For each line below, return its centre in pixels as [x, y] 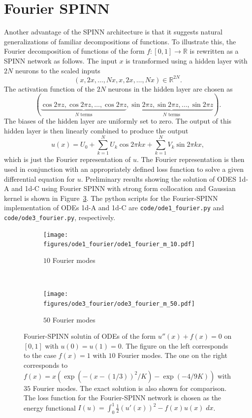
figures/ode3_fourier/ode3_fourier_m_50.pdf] [119, 304]
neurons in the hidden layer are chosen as [170, 88]
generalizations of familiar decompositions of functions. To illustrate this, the [120, 41]
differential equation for [39, 178]
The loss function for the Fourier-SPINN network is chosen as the [123, 398]
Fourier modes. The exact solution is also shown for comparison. [130, 388]
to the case [40, 355]
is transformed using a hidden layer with [187, 60]
